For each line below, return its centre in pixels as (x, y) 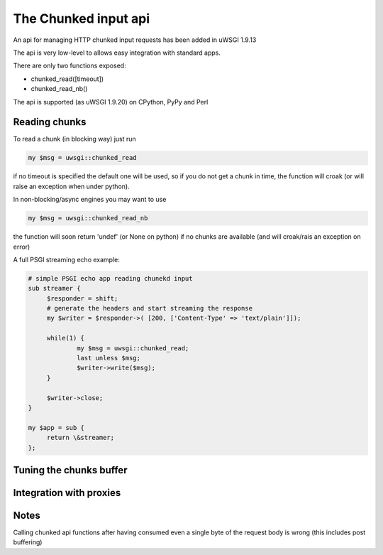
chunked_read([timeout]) (67, 79)
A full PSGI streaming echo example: (67, 259)
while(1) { (66, 338)
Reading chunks (50, 122)
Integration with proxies (67, 493)
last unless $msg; (109, 358)
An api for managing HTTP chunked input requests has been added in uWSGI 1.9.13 (135, 40)
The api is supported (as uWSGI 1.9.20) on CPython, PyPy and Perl (111, 102)
